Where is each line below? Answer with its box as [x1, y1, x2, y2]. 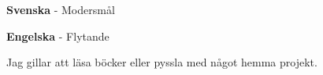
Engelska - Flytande [6, 27, 110, 44]
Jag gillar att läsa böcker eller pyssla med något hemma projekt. [6, 54, 317, 70]
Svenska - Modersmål [6, 2, 115, 17]
